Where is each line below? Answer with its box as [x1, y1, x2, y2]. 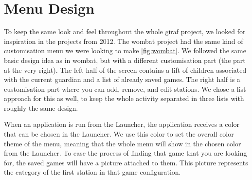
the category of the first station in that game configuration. [4, 167, 181, 177]
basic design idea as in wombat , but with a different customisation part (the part [4, 55, 246, 65]
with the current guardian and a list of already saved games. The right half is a [4, 74, 240, 84]
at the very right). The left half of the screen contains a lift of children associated [4, 64, 247, 75]
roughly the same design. [4, 102, 78, 113]
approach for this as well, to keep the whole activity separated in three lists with [4, 93, 244, 103]
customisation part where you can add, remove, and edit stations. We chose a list [4, 83, 246, 94]
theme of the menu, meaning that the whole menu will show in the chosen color [4, 138, 241, 148]
